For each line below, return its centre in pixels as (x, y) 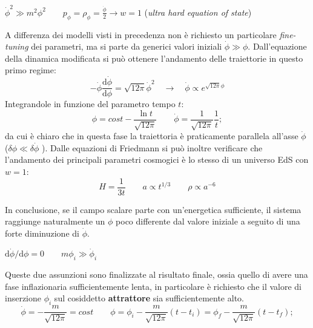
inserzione (23, 298)
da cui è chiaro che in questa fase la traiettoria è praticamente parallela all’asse (152, 136)
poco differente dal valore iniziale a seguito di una (208, 221)
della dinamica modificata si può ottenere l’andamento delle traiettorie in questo (154, 58)
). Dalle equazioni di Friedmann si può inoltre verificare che (152, 147)
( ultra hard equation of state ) (198, 12)
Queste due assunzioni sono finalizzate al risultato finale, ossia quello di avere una (156, 274)
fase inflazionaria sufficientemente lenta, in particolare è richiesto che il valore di (153, 286)
